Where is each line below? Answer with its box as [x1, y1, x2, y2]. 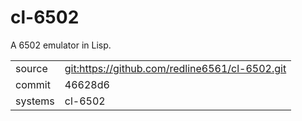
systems [15, 94, 55, 108]
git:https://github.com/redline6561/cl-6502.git [64, 61, 287, 75]
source [15, 61, 48, 75]
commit [15, 77, 51, 91]
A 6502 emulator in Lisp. [10, 39, 112, 51]
